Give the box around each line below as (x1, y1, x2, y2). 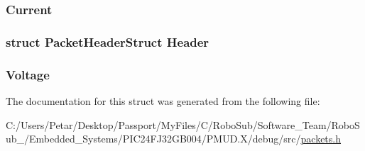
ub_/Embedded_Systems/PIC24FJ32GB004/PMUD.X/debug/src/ (6, 131, 301, 146)
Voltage (6, 65, 50, 83)
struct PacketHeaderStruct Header (6, 33, 209, 50)
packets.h (300, 131, 342, 146)
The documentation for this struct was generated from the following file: (6, 93, 320, 108)
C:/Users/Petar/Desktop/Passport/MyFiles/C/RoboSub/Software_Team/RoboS (6, 117, 360, 132)
